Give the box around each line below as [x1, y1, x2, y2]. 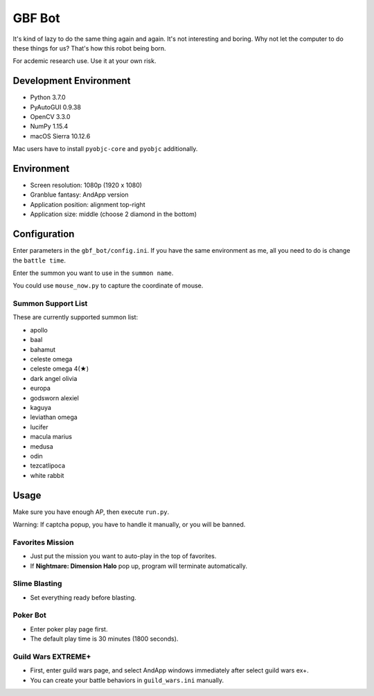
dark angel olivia [30, 374, 78, 382]
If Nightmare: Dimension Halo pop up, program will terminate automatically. [30, 562, 247, 570]
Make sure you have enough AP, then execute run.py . [12, 508, 170, 516]
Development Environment [12, 75, 131, 87]
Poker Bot [12, 610, 46, 620]
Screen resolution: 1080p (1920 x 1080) [30, 181, 142, 190]
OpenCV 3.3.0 [30, 113, 71, 121]
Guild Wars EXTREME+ [12, 652, 91, 661]
